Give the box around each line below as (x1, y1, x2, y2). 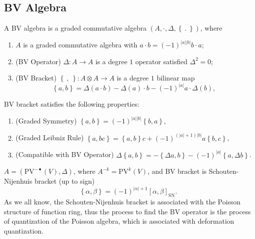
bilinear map (156, 73, 195, 83)
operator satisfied (135, 56, 188, 66)
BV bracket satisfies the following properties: (4, 99, 140, 109)
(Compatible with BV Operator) (15, 149, 114, 159)
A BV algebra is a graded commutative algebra (4, 23, 146, 33)
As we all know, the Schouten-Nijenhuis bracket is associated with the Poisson (4, 196, 241, 206)
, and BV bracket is (147, 166, 207, 176)
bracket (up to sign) (34, 176, 95, 186)
